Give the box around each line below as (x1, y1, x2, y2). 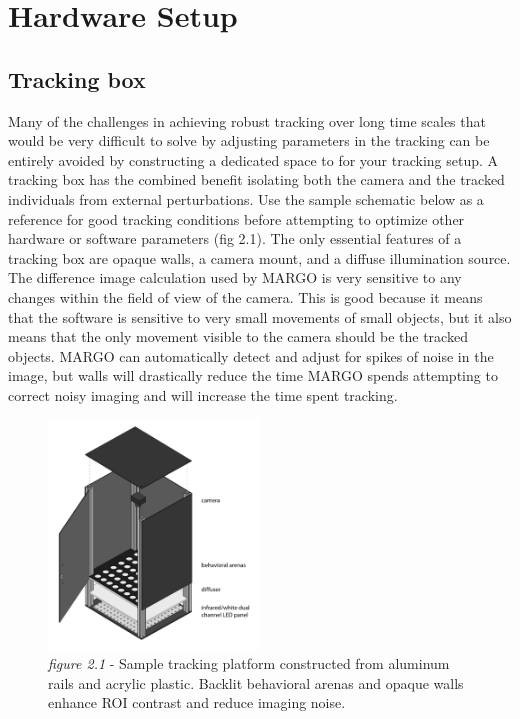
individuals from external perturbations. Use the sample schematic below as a (8, 188, 484, 209)
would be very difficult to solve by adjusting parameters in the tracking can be (8, 130, 490, 151)
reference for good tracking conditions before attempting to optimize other (8, 208, 465, 229)
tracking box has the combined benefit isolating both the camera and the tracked (8, 169, 505, 190)
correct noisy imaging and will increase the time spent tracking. (8, 384, 398, 405)
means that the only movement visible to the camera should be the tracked (8, 326, 468, 347)
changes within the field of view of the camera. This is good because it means (8, 286, 483, 307)
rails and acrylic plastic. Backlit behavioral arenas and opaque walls (48, 672, 464, 693)
